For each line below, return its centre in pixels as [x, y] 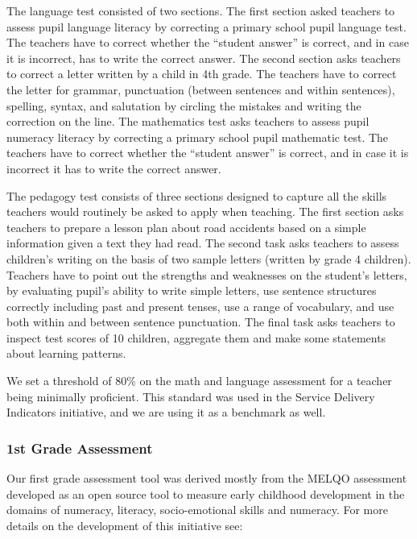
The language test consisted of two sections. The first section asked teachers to [201, 10]
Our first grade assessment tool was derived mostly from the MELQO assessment [207, 478]
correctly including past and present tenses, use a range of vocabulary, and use [200, 306]
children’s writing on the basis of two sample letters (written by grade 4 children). [209, 258]
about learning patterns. [66, 353]
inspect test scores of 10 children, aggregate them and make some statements [196, 337]
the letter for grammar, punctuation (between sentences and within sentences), [201, 89]
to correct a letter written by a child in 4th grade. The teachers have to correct [202, 74]
